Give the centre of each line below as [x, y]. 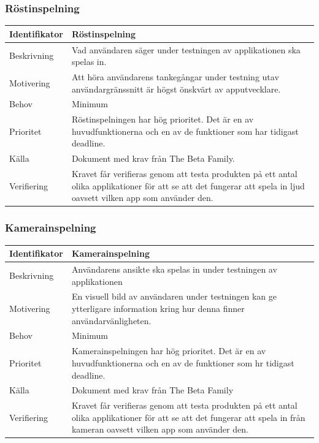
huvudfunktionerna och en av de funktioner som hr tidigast [183, 362]
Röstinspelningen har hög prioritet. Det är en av [163, 119]
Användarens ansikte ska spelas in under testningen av [174, 269]
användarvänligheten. [111, 320]
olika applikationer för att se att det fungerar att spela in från [188, 417]
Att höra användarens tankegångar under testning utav [175, 77]
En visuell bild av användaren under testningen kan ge [174, 296]
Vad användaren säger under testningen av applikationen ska [186, 49]
